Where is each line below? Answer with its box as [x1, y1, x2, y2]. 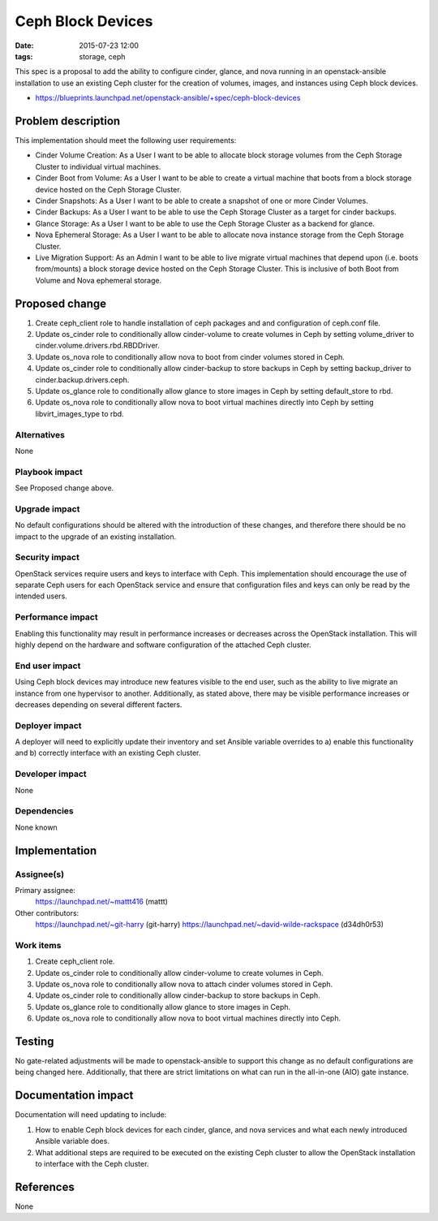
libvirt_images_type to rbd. [35, 408, 125, 418]
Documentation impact [15, 1089, 134, 1102]
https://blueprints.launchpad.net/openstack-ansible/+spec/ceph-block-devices [35, 93, 301, 103]
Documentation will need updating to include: [15, 1110, 167, 1120]
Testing [15, 1034, 54, 1048]
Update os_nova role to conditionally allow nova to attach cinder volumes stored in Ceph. [35, 979, 333, 989]
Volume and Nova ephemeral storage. [35, 275, 162, 285]
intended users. [15, 591, 68, 601]
